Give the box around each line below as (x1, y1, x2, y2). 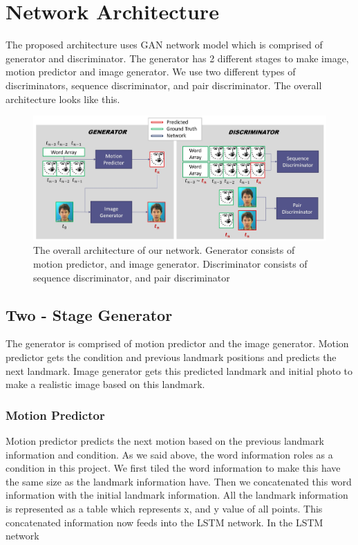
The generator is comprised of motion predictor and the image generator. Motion (6, 336, 349, 351)
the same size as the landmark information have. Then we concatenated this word (6, 474, 352, 488)
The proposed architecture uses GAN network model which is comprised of (6, 37, 323, 52)
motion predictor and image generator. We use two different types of (6, 64, 296, 79)
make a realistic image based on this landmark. (6, 377, 205, 391)
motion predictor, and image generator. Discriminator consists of (33, 256, 308, 270)
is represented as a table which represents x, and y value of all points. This (6, 501, 323, 515)
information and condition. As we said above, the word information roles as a (6, 447, 333, 461)
